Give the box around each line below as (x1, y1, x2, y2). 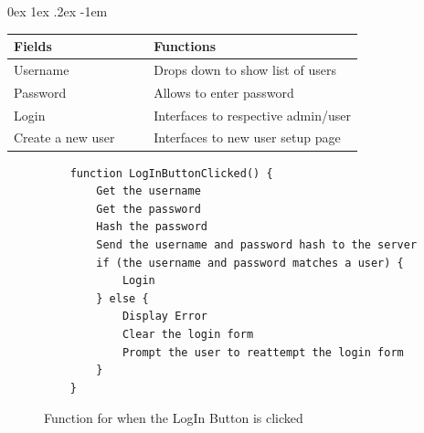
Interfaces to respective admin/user (154, 105, 351, 124)
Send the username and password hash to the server (96, 238, 418, 251)
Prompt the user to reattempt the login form (122, 345, 404, 359)
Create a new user (14, 128, 115, 147)
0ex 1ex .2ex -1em (7, 2, 108, 20)
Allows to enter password (154, 82, 294, 101)
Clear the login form (122, 327, 254, 341)
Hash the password (96, 220, 207, 234)
